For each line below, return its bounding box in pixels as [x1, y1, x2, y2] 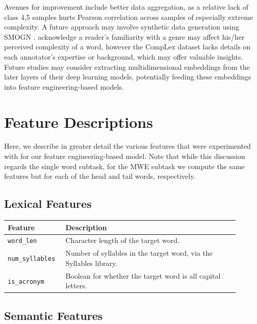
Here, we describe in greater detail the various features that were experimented [4, 141, 251, 151]
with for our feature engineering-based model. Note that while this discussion [4, 151, 245, 161]
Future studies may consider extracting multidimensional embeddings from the [4, 61, 250, 72]
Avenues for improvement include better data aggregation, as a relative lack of [4, 2, 249, 12]
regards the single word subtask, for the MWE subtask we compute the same [4, 160, 245, 171]
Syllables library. [65, 257, 118, 268]
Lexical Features [4, 196, 92, 211]
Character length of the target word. [65, 235, 179, 246]
